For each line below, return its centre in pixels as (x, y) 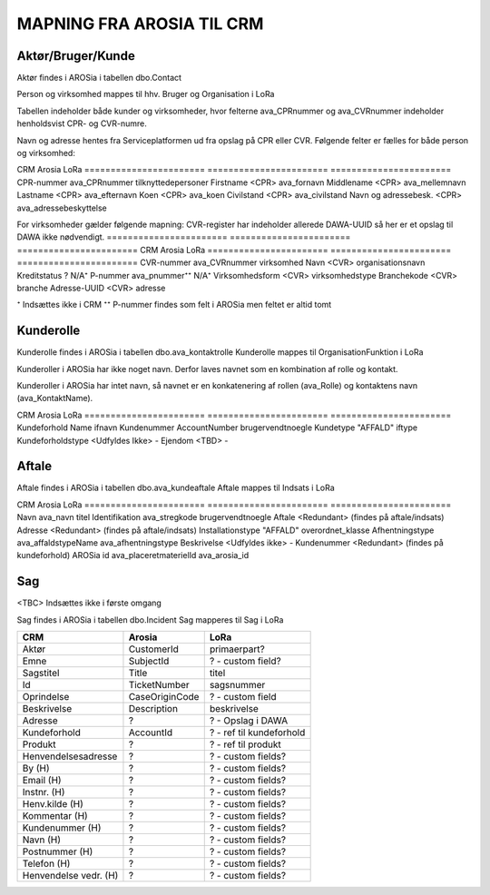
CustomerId (153, 649)
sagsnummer (237, 685)
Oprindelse (46, 697)
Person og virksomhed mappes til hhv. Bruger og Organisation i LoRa (146, 94)
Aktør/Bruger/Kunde (76, 56)
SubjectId (149, 661)
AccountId (151, 733)
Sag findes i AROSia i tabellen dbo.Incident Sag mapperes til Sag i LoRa (150, 620)
